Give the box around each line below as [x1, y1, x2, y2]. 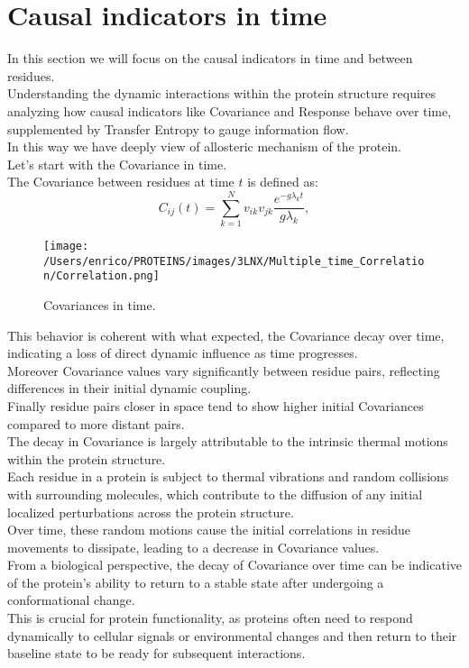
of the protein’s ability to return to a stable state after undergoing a [7, 572, 384, 591]
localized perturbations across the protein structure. [7, 502, 294, 521]
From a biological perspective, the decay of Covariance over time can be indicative [7, 555, 462, 574]
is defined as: [247, 172, 318, 191]
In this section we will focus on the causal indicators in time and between [7, 49, 413, 68]
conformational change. [7, 590, 135, 609]
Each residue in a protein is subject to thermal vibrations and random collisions [7, 467, 449, 486]
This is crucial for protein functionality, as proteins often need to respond [7, 609, 413, 627]
